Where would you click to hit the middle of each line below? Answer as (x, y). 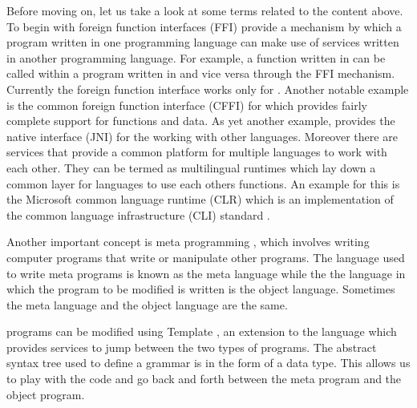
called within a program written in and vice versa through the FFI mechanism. (201, 73)
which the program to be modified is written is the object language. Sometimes (201, 289)
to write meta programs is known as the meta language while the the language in (206, 273)
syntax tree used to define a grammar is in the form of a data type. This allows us (208, 363)
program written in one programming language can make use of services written (203, 42)
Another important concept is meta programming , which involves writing (188, 242)
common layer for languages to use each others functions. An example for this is (203, 183)
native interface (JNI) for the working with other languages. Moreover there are (202, 136)
